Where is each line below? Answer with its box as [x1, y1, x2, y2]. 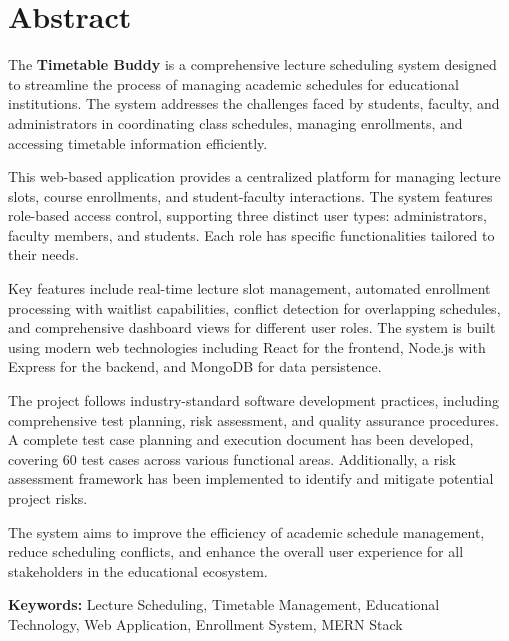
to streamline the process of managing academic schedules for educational [8, 73, 459, 94]
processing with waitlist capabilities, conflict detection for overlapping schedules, [8, 297, 501, 318]
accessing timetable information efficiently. [8, 132, 268, 153]
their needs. [8, 244, 79, 265]
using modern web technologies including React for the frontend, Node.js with [8, 336, 486, 357]
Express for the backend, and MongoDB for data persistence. [8, 356, 382, 377]
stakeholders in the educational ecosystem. [8, 560, 268, 581]
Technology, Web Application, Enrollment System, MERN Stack [8, 613, 403, 634]
